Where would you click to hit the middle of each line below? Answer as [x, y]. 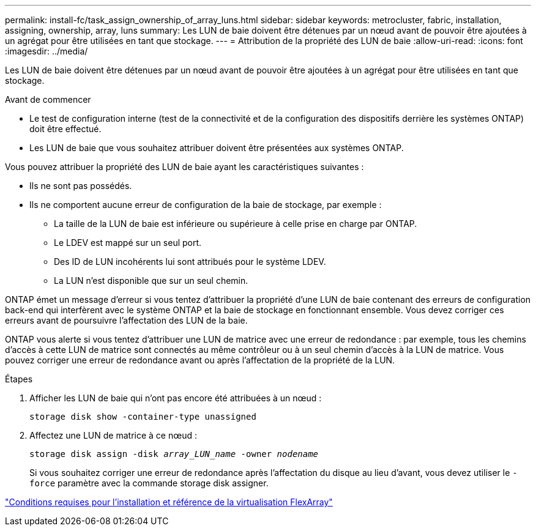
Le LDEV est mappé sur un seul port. [128, 243]
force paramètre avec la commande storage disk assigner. [149, 483]
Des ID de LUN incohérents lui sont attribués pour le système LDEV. [190, 262]
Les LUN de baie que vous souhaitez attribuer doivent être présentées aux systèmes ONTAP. [217, 148]
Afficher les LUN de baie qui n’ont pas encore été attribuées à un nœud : [176, 398]
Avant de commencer [48, 99]
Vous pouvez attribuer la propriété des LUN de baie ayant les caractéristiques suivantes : [184, 167]
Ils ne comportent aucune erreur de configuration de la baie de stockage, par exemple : [206, 205]
